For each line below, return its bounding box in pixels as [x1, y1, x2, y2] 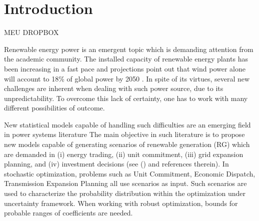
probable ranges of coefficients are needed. [4, 207, 133, 218]
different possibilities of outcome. [4, 102, 105, 113]
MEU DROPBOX [4, 27, 59, 37]
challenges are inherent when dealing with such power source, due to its [4, 83, 223, 93]
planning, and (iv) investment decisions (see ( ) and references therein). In [4, 158, 229, 169]
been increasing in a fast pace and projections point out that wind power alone [4, 63, 245, 73]
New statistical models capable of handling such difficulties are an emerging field [4, 119, 251, 129]
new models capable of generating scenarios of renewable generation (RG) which [4, 139, 250, 149]
